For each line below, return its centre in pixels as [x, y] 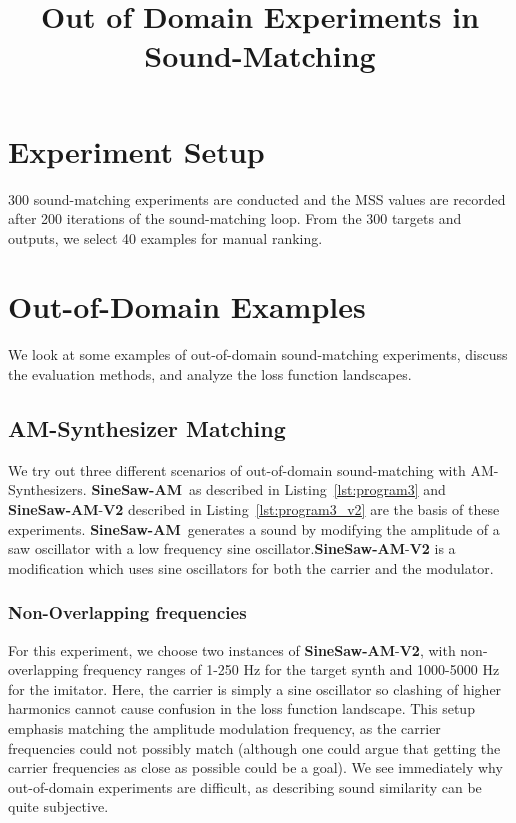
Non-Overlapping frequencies [127, 612]
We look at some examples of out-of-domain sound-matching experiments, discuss [258, 354]
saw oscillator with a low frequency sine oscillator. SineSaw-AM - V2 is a [232, 548]
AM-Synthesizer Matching [147, 427]
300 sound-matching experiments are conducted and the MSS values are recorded [257, 198]
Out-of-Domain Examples [187, 306]
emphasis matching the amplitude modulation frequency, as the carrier [224, 727]
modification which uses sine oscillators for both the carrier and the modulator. [251, 567]
